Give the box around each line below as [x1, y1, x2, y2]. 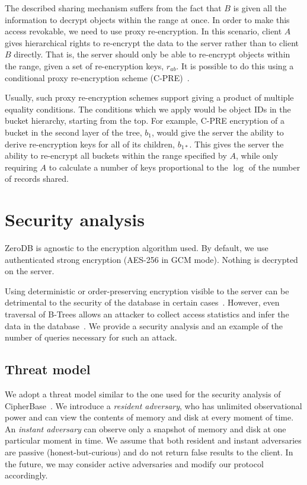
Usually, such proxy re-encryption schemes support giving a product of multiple [5, 91, 294, 104]
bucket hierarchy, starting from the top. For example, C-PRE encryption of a [5, 114, 285, 127]
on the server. [5, 265, 55, 277]
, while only [235, 149, 279, 162]
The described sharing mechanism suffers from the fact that [5, 2, 222, 14]
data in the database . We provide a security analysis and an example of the [5, 319, 283, 332]
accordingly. [5, 469, 48, 481]
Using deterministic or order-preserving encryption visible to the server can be [5, 284, 289, 297]
